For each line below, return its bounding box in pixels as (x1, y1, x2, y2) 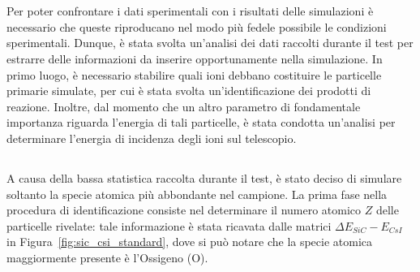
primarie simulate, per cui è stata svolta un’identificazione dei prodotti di (6, 82, 371, 99)
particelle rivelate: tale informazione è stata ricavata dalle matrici (6, 217, 332, 234)
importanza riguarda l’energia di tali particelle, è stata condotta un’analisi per (6, 114, 396, 131)
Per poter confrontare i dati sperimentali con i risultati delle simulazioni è (6, 2, 374, 19)
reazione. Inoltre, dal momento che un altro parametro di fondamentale (6, 97, 361, 114)
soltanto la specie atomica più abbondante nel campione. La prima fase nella (6, 185, 388, 202)
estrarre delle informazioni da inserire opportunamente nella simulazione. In (6, 50, 383, 67)
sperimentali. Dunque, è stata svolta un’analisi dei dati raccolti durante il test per (6, 34, 414, 51)
